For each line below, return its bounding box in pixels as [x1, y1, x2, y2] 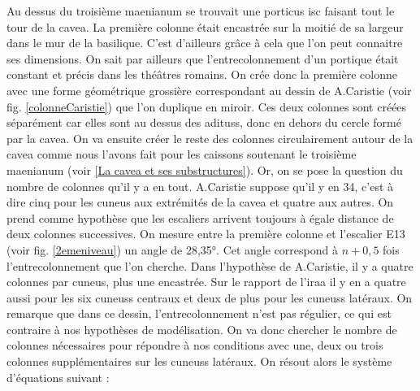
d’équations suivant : [6, 368, 110, 385]
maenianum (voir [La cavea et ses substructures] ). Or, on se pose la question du [6, 161, 403, 178]
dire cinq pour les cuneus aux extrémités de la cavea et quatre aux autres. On [6, 193, 394, 211]
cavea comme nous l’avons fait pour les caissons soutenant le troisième [6, 146, 357, 163]
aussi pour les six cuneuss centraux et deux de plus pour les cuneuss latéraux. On [6, 289, 413, 306]
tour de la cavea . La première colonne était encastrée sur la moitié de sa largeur [6, 18, 404, 35]
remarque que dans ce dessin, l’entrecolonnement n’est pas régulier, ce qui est [6, 305, 392, 322]
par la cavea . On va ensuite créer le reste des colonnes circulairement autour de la [6, 129, 414, 146]
